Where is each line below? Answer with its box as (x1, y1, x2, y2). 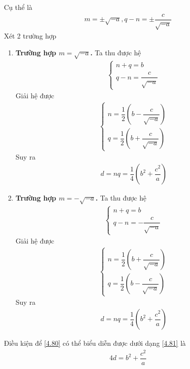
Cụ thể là (4, 2, 32, 12)
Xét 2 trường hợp (4, 31, 57, 41)
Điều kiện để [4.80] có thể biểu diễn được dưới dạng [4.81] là (4, 338, 186, 348)
